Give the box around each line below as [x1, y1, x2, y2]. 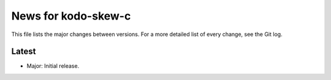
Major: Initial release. [26, 62, 80, 70]
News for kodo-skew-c [11, 9, 131, 23]
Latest [11, 46, 36, 57]
